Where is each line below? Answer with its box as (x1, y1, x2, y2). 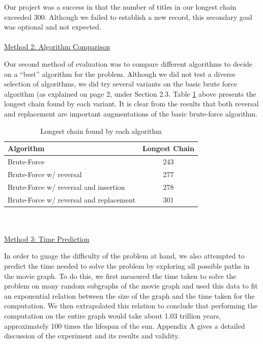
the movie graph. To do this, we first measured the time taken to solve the (4, 270, 237, 281)
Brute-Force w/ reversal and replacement (8, 194, 136, 205)
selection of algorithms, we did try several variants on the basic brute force (4, 78, 237, 89)
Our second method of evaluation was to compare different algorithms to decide (4, 58, 253, 69)
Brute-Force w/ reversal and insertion (8, 181, 125, 192)
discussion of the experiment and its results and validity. (4, 330, 180, 341)
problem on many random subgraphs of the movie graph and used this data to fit (4, 280, 258, 291)
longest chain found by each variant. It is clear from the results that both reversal (4, 98, 259, 109)
